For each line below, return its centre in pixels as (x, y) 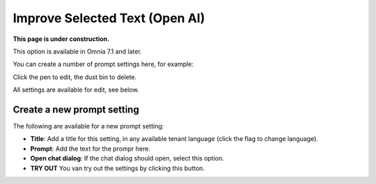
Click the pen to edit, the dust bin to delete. (75, 77)
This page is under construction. (61, 39)
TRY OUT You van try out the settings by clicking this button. (118, 168)
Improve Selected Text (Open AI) (109, 18)
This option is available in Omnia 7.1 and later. (77, 51)
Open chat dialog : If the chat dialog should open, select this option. (127, 158)
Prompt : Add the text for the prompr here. (91, 149)
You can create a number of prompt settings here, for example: (103, 64)
